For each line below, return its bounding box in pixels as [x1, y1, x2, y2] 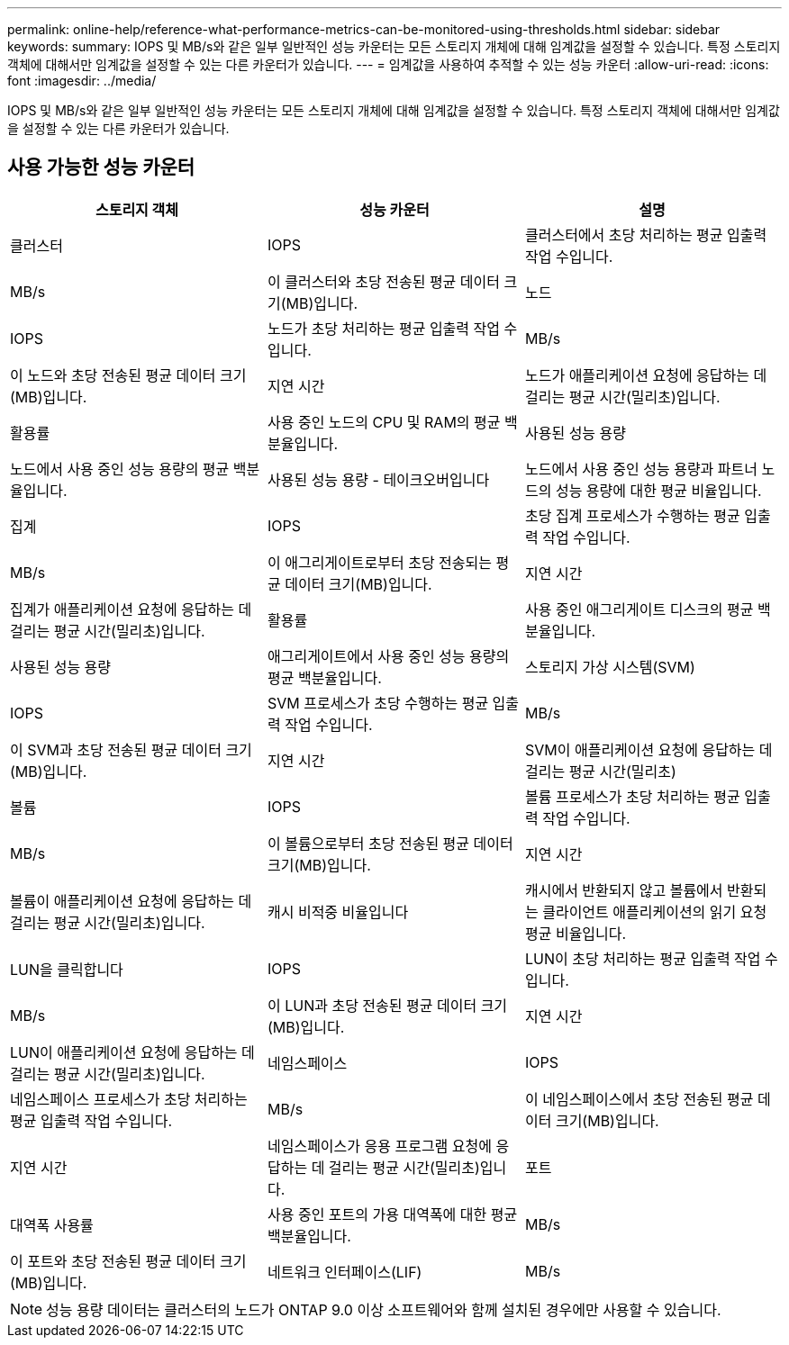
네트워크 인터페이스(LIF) [267, 1262, 422, 1281]
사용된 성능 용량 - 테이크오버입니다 [267, 470, 490, 489]
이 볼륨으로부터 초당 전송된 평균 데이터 [267, 834, 513, 853]
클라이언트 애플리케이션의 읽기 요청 [542, 902, 767, 921]
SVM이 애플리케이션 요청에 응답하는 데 [524, 740, 773, 759]
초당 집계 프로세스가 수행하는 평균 [524, 506, 740, 525]
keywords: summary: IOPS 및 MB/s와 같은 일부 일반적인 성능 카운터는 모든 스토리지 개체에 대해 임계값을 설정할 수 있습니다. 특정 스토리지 [7, 39, 781, 54]
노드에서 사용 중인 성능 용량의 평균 [10, 459, 230, 478]
